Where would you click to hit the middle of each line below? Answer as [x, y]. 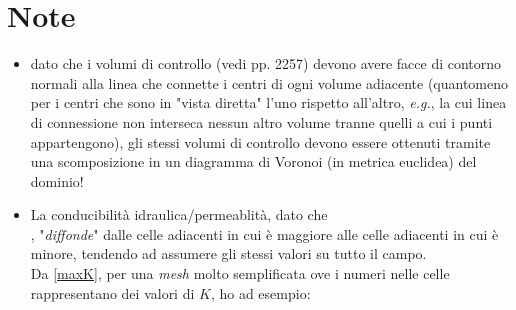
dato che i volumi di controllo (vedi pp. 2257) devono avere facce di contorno [266, 63]
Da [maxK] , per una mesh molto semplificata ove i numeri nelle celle [240, 273]
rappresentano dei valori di [112, 292]
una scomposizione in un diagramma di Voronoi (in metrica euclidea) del [253, 161]
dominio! [57, 180]
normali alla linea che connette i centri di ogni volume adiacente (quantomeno [269, 82]
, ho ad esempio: [260, 292]
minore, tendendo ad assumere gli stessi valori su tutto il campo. [228, 253]
